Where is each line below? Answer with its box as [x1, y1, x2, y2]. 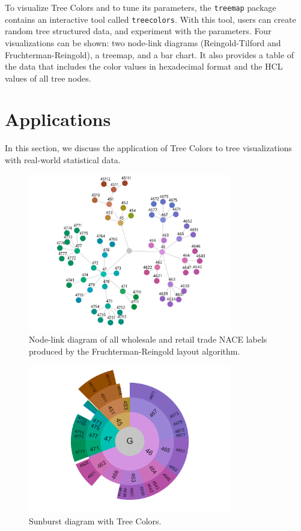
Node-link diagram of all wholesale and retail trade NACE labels [29, 333, 267, 346]
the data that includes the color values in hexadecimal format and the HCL [5, 60, 283, 73]
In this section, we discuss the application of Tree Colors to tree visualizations [5, 142, 292, 154]
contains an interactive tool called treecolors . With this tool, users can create [5, 13, 296, 25]
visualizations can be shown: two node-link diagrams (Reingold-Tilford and [5, 36, 281, 49]
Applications [5, 107, 111, 131]
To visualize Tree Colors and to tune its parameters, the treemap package [5, 1, 276, 13]
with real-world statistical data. [5, 154, 121, 166]
